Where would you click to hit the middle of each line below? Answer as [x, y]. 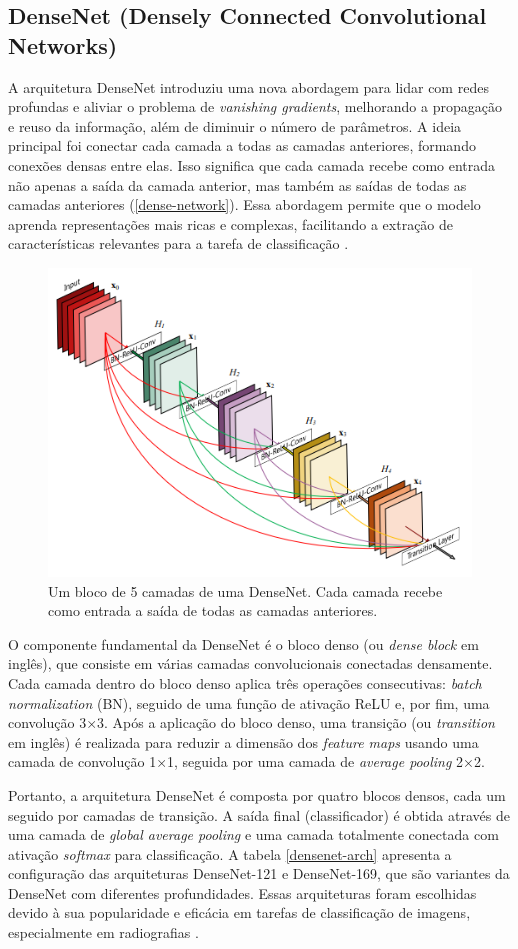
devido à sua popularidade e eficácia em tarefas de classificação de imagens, [239, 912]
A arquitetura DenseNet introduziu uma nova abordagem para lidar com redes [248, 86]
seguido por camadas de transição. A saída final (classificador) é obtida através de [259, 814]
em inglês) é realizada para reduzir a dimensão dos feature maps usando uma [243, 741]
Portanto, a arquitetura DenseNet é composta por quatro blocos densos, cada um [257, 794]
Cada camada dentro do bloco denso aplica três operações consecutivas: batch [245, 682]
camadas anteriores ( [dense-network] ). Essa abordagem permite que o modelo [244, 204]
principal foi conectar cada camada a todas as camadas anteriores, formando [242, 145]
